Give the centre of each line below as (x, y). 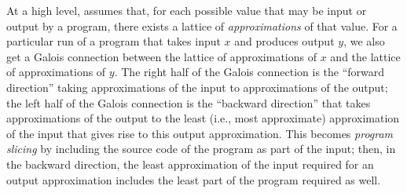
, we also (364, 41)
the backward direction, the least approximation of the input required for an (190, 164)
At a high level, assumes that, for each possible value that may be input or (187, 10)
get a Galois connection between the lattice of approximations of (161, 56)
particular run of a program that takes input (114, 41)
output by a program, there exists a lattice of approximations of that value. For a (202, 25)
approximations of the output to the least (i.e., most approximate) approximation (203, 118)
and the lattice (365, 56)
